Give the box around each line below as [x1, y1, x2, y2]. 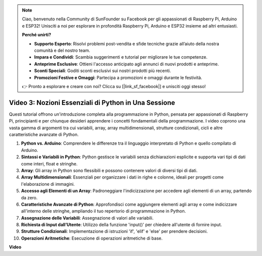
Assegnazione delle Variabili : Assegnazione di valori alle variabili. [21, 215, 154, 221]
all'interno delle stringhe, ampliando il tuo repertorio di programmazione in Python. [21, 208, 186, 214]
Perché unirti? [22, 32, 51, 38]
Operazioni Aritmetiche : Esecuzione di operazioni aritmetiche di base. [21, 235, 163, 241]
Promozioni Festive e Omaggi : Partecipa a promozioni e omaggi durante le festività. [34, 75, 202, 80]
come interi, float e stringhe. [21, 161, 78, 166]
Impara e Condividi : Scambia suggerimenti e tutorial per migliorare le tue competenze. [34, 54, 208, 60]
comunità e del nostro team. [34, 47, 91, 53]
